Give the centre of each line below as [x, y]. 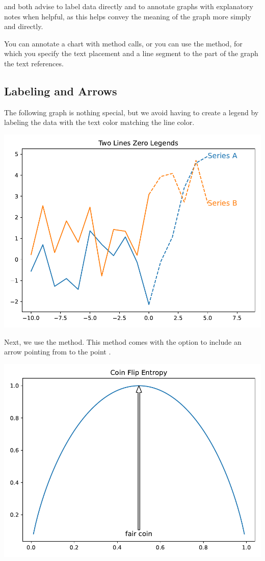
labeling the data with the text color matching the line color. [99, 122]
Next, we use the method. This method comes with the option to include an [123, 341]
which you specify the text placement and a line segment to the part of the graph [131, 53]
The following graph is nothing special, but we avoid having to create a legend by [131, 112]
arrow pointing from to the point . [58, 352]
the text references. [34, 63]
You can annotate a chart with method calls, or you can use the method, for [123, 43]
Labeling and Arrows [61, 91]
